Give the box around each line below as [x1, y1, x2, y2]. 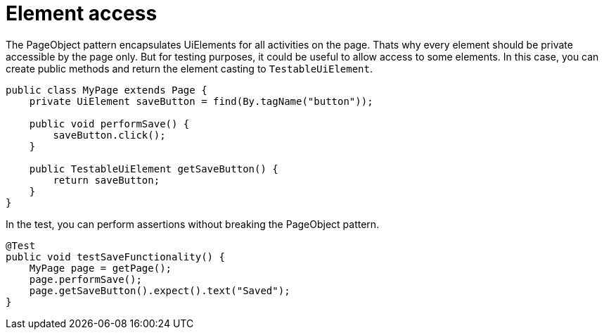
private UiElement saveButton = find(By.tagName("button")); [29, 95, 373, 107]
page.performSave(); [29, 273, 142, 285]
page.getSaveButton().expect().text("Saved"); [29, 284, 290, 296]
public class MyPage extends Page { [6, 84, 207, 96]
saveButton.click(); [53, 129, 166, 141]
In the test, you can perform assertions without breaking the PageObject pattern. [6, 217, 380, 230]
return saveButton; [53, 174, 160, 186]
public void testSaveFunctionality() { [6, 251, 225, 263]
